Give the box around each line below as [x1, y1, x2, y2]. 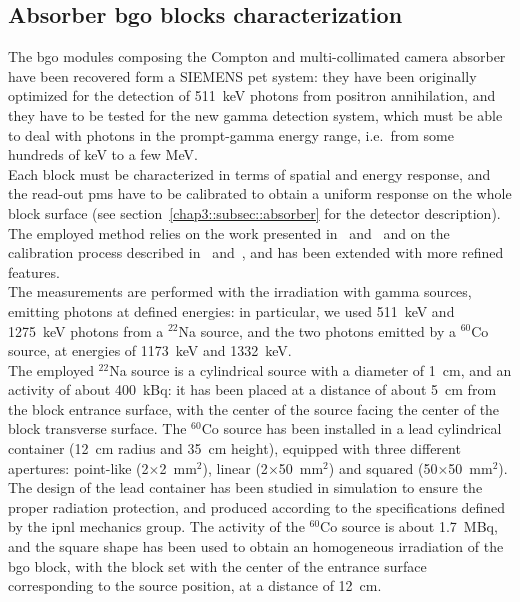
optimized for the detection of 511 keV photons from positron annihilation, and [8, 85, 496, 106]
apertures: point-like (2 [8, 457, 149, 478]
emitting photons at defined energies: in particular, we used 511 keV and [8, 300, 455, 321]
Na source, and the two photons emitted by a [178, 320, 456, 341]
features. [8, 261, 60, 282]
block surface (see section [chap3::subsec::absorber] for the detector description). [8, 202, 501, 223]
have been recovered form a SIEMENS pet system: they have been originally [8, 65, 477, 86]
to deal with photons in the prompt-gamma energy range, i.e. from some [8, 124, 454, 145]
